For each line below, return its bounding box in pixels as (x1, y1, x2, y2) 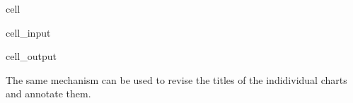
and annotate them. (6, 86, 91, 101)
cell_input (6, 25, 51, 40)
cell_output (6, 49, 57, 63)
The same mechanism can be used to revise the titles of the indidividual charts (6, 72, 347, 87)
